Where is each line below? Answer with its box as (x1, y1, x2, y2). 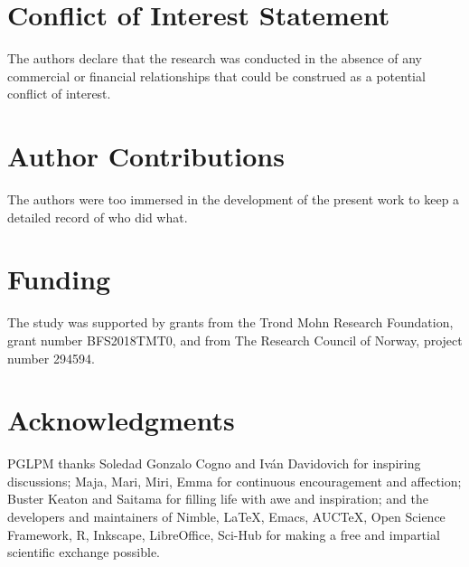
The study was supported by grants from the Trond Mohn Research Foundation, (7, 313, 454, 332)
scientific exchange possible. (7, 543, 160, 562)
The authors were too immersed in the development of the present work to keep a (7, 190, 460, 209)
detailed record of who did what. (7, 207, 188, 226)
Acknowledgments (7, 402, 235, 439)
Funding (7, 260, 111, 298)
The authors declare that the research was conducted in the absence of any (7, 49, 422, 68)
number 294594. (7, 348, 95, 367)
